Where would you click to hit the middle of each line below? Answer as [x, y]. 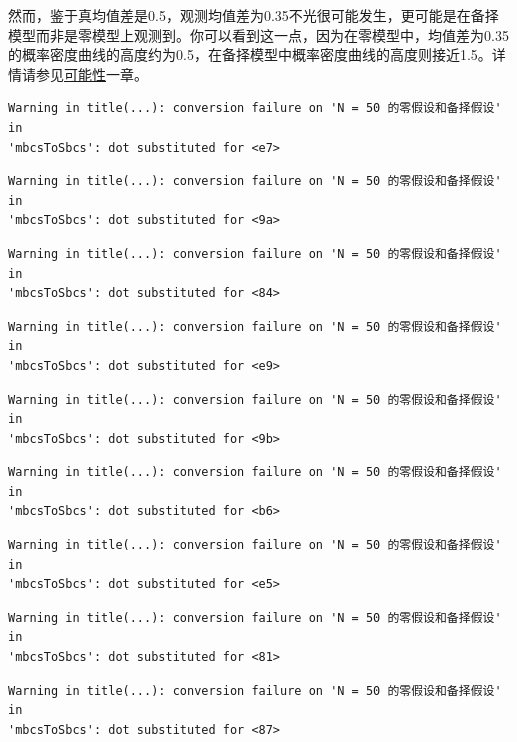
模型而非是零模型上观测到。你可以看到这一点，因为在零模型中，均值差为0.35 [258, 34]
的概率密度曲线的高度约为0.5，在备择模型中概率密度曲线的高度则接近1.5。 [250, 54]
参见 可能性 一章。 [91, 73]
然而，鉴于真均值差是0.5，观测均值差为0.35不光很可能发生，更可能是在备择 [253, 15]
